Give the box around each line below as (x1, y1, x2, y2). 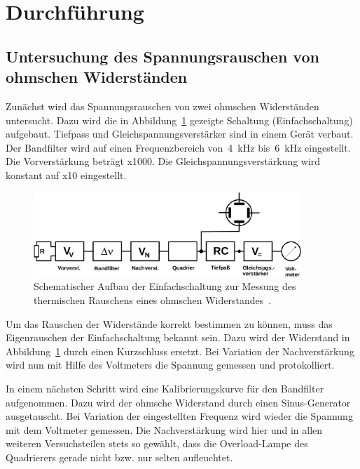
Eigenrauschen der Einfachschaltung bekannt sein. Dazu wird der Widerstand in (6, 330, 350, 345)
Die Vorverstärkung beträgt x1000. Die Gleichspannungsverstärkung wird (6, 154, 321, 169)
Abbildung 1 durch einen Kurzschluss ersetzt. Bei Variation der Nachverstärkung (6, 343, 354, 358)
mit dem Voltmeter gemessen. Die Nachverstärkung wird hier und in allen (6, 422, 323, 437)
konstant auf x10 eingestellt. (6, 167, 127, 182)
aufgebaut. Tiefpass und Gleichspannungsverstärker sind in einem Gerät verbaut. (6, 126, 354, 141)
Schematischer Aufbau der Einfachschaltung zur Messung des (34, 279, 296, 293)
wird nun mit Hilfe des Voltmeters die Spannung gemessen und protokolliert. (6, 357, 335, 372)
